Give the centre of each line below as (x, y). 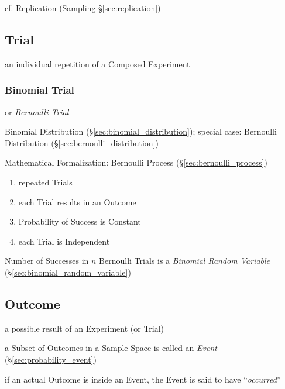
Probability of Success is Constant (80, 221)
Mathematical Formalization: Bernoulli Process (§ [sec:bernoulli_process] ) (136, 162)
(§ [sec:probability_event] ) (51, 359)
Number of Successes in (47, 261)
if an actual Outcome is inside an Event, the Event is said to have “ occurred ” (143, 379)
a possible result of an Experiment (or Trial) (85, 328)
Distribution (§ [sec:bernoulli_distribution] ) (82, 142)
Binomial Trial (40, 90)
